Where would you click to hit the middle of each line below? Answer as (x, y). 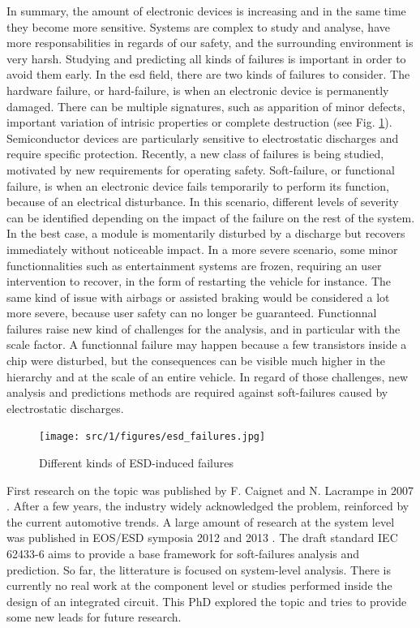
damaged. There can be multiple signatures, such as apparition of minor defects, (206, 106)
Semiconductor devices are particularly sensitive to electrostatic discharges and (203, 138)
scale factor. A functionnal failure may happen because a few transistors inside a (207, 344)
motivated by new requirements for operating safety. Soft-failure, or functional (201, 169)
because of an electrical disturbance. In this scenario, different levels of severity (203, 202)
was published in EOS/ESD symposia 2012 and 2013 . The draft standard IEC (202, 538)
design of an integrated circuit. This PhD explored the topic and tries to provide (207, 601)
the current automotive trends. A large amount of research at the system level (201, 521)
